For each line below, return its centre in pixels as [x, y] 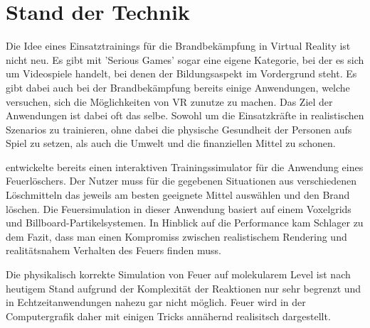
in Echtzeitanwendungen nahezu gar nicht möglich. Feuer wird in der [156, 302]
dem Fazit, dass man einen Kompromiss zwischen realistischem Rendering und [176, 236]
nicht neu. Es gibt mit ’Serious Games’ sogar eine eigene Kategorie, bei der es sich [185, 59]
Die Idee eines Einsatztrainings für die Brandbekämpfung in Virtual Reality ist [178, 46]
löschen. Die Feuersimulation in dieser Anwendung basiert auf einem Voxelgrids [179, 208]
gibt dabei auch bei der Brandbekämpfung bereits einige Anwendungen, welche [178, 87]
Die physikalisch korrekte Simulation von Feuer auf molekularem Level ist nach [178, 274]
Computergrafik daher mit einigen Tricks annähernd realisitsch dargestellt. [168, 316]
